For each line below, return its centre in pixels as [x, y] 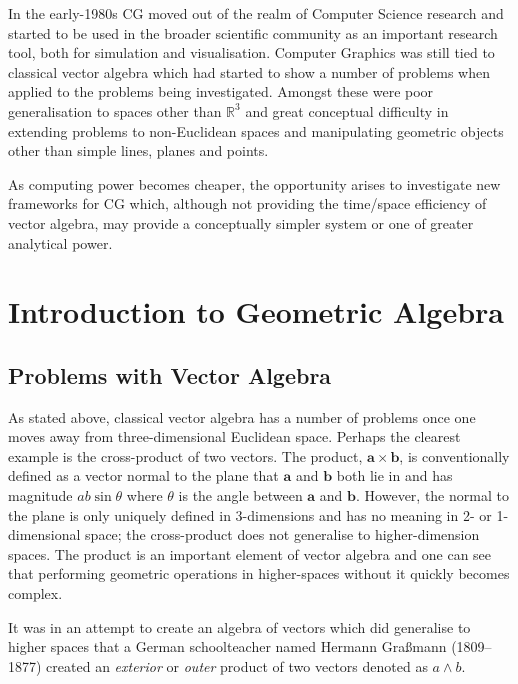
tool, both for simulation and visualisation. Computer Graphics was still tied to [251, 52]
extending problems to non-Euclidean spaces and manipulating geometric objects [256, 130]
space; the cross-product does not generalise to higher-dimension [282, 534]
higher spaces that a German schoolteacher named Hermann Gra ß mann [227, 646]
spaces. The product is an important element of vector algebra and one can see [250, 553]
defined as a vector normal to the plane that [143, 475]
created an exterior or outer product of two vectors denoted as [237, 665]
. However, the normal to [432, 495]
